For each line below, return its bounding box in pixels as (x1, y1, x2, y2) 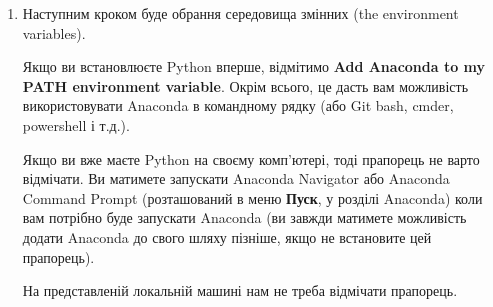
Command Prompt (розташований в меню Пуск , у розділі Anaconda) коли (22, 187, 483, 208)
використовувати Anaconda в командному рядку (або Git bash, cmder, (22, 95, 454, 116)
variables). (22, 22, 86, 43)
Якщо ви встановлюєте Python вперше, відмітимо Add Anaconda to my (22, 56, 486, 77)
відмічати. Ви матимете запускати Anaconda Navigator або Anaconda (22, 168, 450, 189)
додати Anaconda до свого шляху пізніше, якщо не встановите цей (22, 226, 432, 247)
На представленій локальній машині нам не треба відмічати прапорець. (22, 280, 458, 301)
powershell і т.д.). (22, 114, 130, 135)
